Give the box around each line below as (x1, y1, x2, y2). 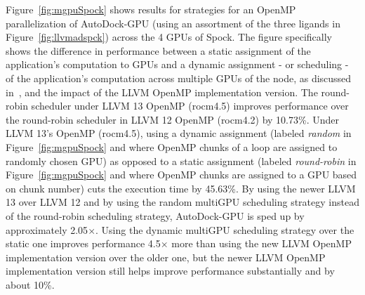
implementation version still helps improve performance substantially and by (6, 263, 335, 278)
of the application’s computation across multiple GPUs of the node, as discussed (6, 70, 352, 85)
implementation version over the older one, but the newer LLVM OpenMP (6, 249, 326, 264)
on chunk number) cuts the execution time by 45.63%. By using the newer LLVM (6, 181, 356, 195)
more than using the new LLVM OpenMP (171, 236, 352, 251)
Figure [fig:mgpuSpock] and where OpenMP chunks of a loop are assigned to (6, 139, 338, 154)
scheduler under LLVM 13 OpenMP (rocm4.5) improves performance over (31, 98, 349, 113)
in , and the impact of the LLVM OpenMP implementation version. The (6, 84, 318, 99)
